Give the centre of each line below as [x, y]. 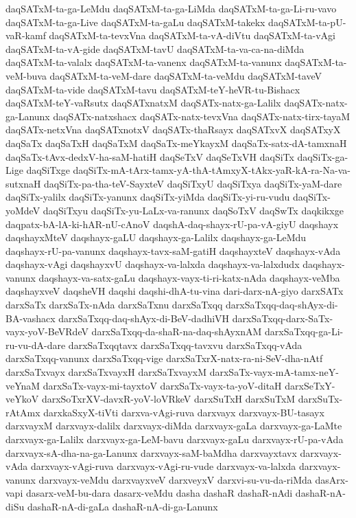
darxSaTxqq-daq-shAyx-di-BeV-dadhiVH [144, 318]
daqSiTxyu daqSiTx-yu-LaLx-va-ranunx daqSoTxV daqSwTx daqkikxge [193, 210]
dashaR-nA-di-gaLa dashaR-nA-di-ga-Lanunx [122, 506]
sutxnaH [23, 183]
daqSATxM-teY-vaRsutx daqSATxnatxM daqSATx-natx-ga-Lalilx [143, 103]
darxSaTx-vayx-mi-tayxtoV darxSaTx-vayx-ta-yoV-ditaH [162, 385]
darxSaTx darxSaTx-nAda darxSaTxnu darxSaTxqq [114, 305]
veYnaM [23, 385]
